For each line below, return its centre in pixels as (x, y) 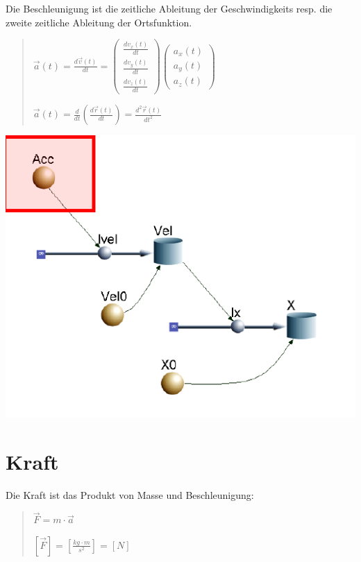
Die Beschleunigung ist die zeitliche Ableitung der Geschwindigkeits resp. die (169, 8)
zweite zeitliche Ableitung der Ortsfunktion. (99, 22)
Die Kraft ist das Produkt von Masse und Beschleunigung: (130, 494)
